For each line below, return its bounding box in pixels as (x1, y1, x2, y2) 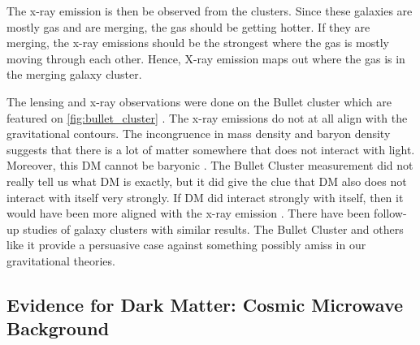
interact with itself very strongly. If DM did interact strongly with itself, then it (6, 188, 404, 205)
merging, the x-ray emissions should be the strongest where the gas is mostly (6, 34, 389, 51)
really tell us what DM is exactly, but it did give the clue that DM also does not (6, 172, 407, 189)
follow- (374, 205, 407, 222)
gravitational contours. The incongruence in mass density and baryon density (6, 125, 391, 142)
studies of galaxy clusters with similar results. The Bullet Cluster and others (23, 220, 404, 237)
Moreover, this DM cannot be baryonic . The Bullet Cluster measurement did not (6, 157, 414, 174)
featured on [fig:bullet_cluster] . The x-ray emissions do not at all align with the (6, 109, 408, 126)
